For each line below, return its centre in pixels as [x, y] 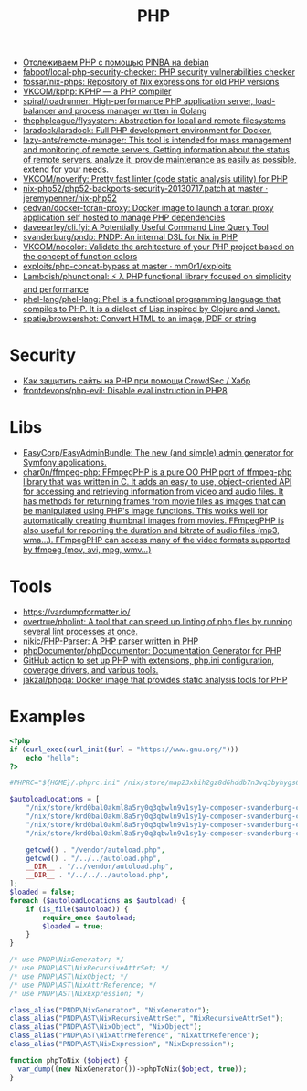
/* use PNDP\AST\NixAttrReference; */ [83, 985]
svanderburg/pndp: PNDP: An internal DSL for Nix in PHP [130, 237]
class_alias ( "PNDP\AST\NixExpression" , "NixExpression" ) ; [122, 1044]
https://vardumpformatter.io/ [76, 612]
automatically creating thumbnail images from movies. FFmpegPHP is [153, 520]
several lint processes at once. [80, 631]
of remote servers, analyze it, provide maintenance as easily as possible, [159, 160]
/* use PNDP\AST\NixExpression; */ [77, 993]
